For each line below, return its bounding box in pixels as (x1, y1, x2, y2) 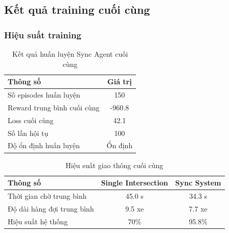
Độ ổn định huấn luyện (8, 140, 80, 151)
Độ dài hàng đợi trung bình (8, 203, 94, 214)
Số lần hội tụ (8, 127, 49, 138)
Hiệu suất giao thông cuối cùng (65, 159, 164, 170)
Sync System (175, 177, 221, 188)
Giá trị (107, 76, 132, 87)
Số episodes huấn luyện (8, 89, 80, 100)
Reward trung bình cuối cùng (8, 102, 100, 112)
